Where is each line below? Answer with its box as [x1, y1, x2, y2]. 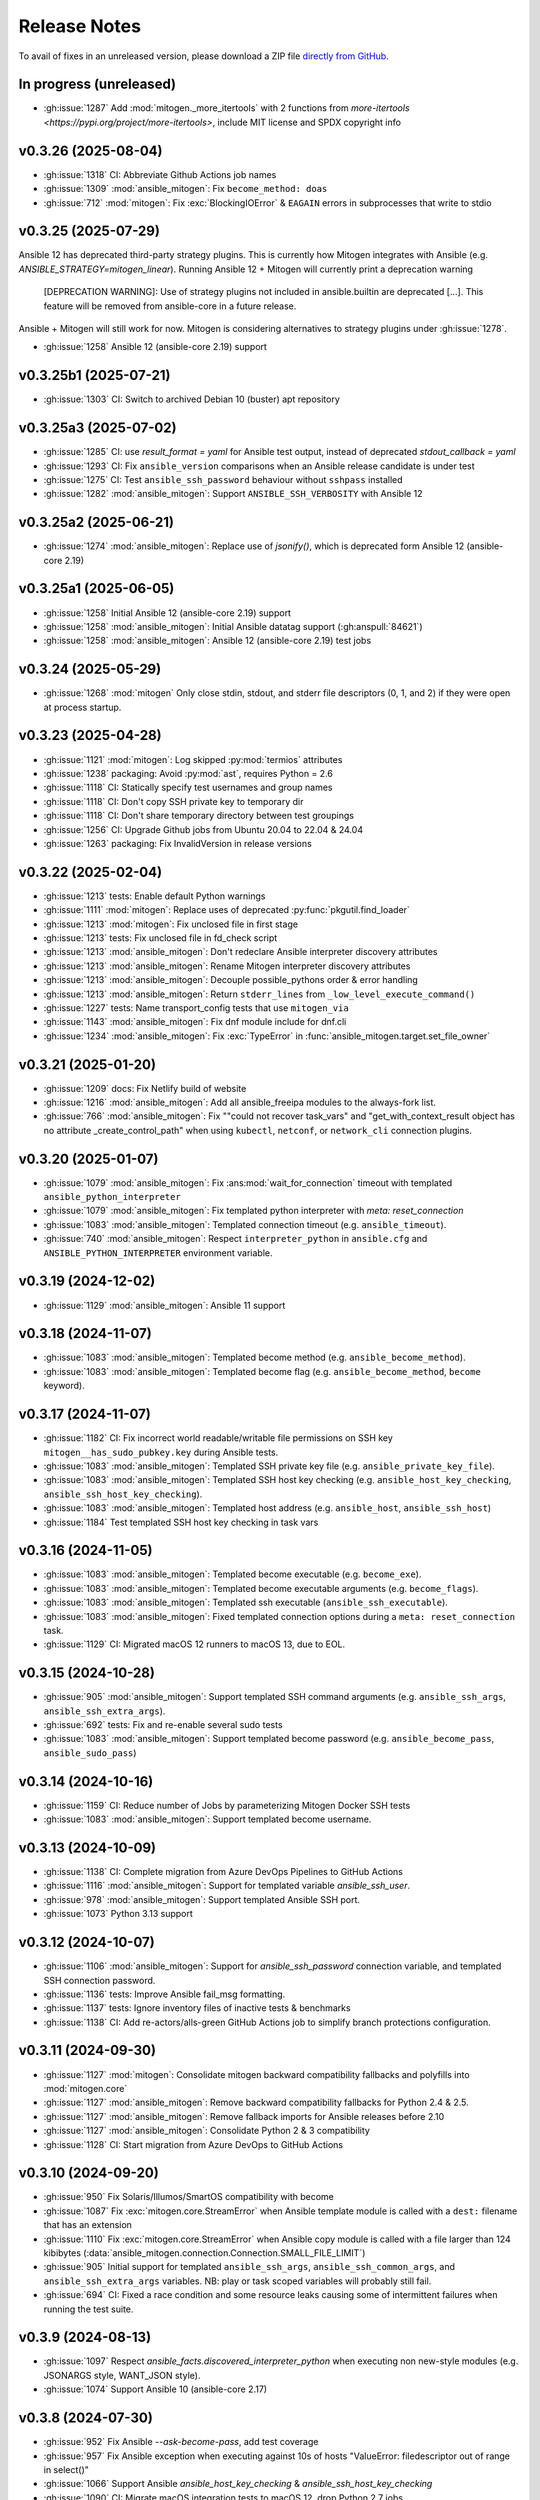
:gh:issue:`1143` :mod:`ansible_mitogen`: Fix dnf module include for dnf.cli [43, 1016, 347, 1028]
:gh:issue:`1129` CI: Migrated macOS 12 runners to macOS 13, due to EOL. [43, 1638, 346, 1650]
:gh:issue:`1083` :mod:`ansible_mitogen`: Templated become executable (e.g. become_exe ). [43, 1568, 422, 1580]
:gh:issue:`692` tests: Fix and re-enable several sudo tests [43, 1719, 284, 1731]
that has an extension [43, 2219, 132, 2231]
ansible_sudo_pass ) [43, 1746, 137, 1759]
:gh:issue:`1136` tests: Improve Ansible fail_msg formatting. [43, 1988, 286, 2000]
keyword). [43, 1380, 85, 1392]
